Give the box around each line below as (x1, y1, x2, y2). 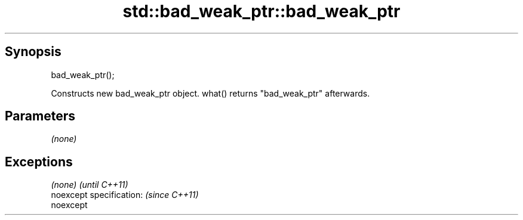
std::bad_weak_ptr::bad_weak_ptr (122, 1, 401, 21)
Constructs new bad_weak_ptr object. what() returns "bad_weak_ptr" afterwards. (51, 88, 370, 98)
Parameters (5, 109, 75, 124)
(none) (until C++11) (51, 179, 128, 190)
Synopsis (5, 44, 61, 60)
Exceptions (5, 154, 73, 169)
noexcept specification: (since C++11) (51, 190, 199, 200)
